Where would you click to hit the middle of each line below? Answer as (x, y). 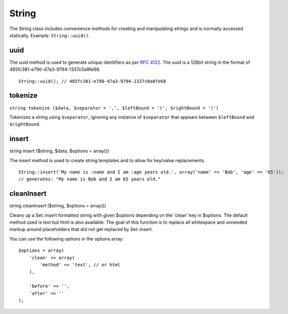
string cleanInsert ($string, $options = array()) (58, 206)
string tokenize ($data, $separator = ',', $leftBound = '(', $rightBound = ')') (114, 108)
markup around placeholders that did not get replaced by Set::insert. (81, 229)
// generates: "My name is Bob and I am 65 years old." (90, 179)
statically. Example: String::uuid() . (50, 35)
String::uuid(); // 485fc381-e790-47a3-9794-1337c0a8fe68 (92, 81)
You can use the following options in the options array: (67, 239)
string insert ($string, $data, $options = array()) (59, 151)
